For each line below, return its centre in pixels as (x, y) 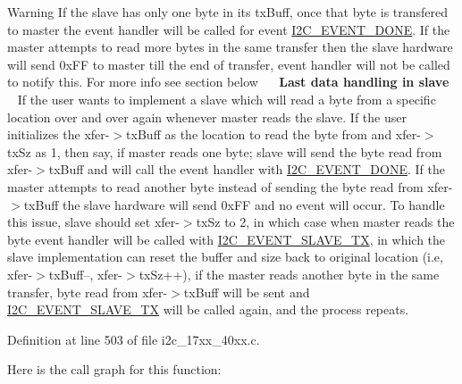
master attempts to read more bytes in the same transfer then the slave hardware (230, 47)
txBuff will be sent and (247, 292)
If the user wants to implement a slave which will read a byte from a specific (227, 99)
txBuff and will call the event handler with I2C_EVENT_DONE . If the (247, 169)
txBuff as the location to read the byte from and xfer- (273, 134)
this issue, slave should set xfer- (93, 222)
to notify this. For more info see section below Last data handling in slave (228, 82)
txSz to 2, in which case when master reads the (325, 222)
